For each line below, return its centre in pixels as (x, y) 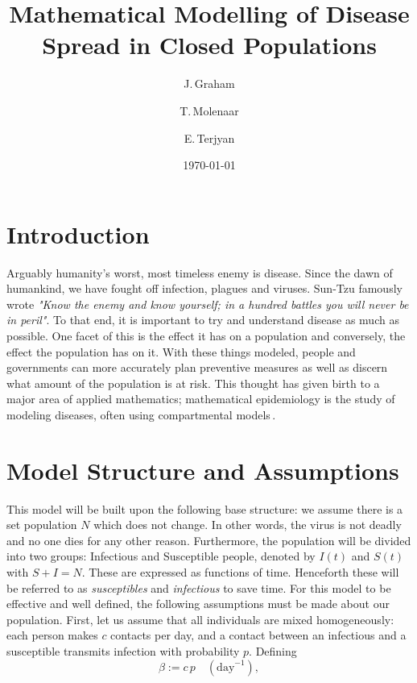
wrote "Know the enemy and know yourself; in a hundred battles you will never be (208, 304)
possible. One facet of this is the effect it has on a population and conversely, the (206, 335)
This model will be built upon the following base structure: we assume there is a (205, 508)
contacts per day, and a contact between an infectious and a (258, 635)
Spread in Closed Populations (209, 45)
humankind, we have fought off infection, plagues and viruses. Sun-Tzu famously (204, 288)
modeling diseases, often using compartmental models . (141, 414)
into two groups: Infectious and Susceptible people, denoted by (161, 556)
